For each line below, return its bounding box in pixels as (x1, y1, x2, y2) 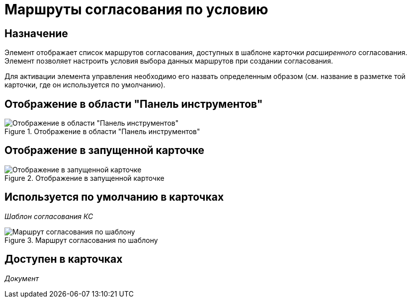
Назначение (4, 27, 68, 40)
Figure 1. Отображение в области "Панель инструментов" (4, 127, 200, 136)
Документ (4, 274, 39, 283)
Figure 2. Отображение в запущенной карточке (4, 173, 164, 182)
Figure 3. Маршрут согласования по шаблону (4, 235, 158, 244)
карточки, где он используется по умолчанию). (4, 80, 165, 89)
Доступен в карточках (4, 253, 123, 266)
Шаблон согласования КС (4, 212, 93, 221)
